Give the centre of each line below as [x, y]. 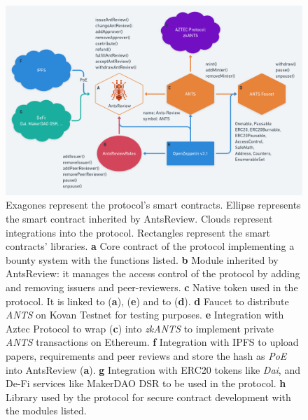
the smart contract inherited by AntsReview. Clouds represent [139, 218]
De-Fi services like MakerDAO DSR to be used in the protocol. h [146, 383]
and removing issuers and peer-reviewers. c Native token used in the [152, 287]
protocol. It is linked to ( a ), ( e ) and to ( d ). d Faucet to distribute [147, 301]
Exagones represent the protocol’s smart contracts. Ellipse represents [153, 205]
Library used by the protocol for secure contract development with [148, 397]
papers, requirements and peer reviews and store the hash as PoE [146, 355]
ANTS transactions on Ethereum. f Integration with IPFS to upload [152, 342]
